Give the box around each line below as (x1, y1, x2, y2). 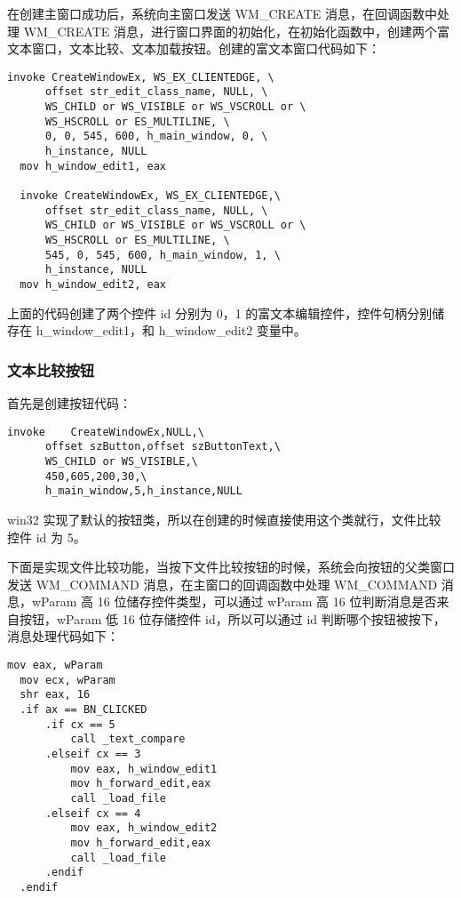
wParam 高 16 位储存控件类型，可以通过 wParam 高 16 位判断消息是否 (31, 592, 437, 611)
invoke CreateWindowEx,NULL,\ (7, 425, 204, 438)
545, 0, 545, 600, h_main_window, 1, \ (44, 248, 281, 261)
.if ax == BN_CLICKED (20, 703, 147, 717)
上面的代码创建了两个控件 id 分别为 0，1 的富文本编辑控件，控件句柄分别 (7, 303, 433, 322)
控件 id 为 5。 (7, 527, 86, 546)
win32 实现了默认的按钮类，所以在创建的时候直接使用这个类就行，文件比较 (7, 509, 441, 528)
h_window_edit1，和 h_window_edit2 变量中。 (36, 321, 306, 340)
